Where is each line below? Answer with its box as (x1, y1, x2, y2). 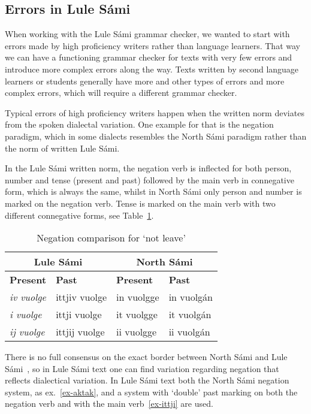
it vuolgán (168, 307, 212, 322)
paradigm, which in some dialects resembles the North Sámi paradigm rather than (5, 129, 307, 142)
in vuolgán (168, 290, 213, 304)
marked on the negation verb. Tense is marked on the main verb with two (5, 197, 276, 209)
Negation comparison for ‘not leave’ (37, 231, 186, 245)
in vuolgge (116, 290, 159, 304)
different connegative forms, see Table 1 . (5, 208, 154, 221)
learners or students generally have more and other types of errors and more (5, 74, 285, 87)
